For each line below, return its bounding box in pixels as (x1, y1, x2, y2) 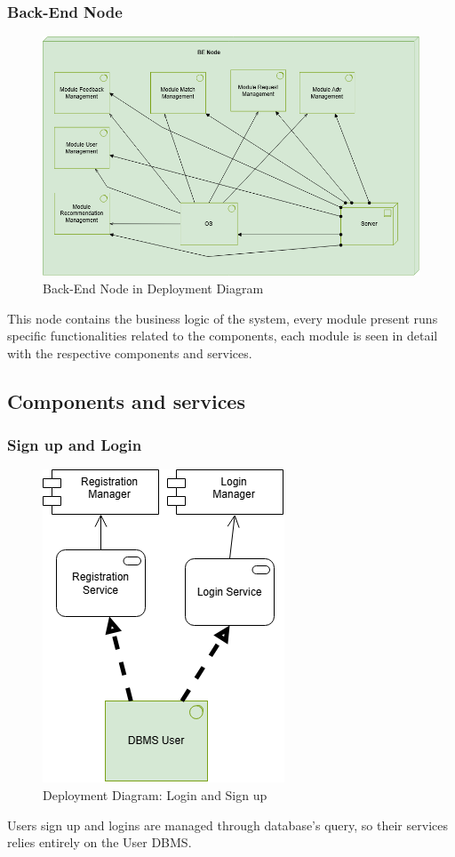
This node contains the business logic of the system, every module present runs (7, 308, 438, 327)
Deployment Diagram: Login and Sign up (43, 786, 267, 805)
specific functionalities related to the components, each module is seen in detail (7, 326, 438, 345)
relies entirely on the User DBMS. (7, 833, 192, 852)
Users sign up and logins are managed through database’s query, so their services (7, 815, 448, 834)
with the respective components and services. (7, 343, 252, 362)
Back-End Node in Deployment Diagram (43, 279, 264, 298)
